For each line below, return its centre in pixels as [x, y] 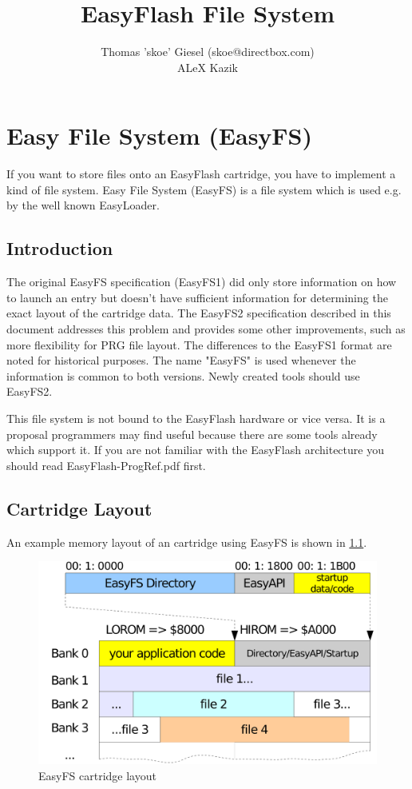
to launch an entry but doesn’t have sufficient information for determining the [197, 297]
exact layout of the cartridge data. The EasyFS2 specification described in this [199, 313]
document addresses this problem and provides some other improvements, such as [206, 329]
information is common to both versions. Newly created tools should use [183, 375]
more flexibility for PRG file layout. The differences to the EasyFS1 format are [199, 344]
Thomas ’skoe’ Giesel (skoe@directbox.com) [208, 52]
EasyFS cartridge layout [97, 775]
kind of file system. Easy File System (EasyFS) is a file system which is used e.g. [204, 189]
